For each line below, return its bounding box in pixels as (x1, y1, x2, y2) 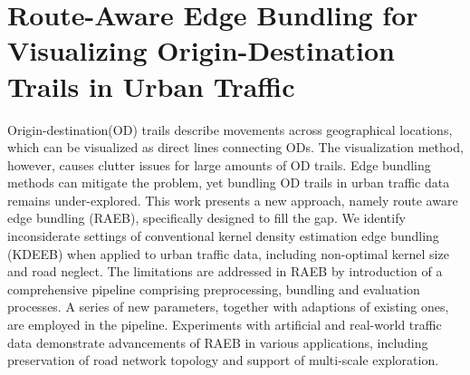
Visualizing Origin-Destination (7, 32, 395, 69)
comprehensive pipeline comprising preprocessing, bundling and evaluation (7, 279, 420, 298)
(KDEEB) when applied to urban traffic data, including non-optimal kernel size (7, 244, 449, 263)
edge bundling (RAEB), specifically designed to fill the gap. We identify (7, 208, 406, 227)
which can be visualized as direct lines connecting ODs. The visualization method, (7, 138, 464, 157)
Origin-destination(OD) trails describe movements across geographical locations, (7, 120, 453, 139)
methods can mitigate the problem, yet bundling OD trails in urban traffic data (7, 173, 450, 192)
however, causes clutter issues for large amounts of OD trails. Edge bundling (7, 155, 431, 174)
